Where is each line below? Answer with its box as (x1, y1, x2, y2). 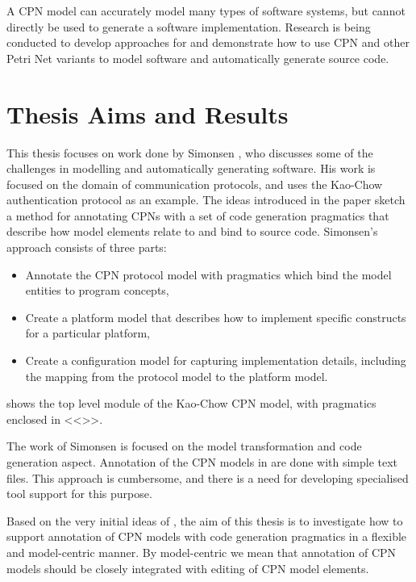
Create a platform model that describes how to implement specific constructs (25, 308, 406, 325)
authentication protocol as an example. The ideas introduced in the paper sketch (6, 191, 406, 208)
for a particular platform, (25, 324, 150, 341)
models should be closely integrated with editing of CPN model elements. (6, 559, 369, 576)
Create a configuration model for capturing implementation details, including (25, 352, 406, 369)
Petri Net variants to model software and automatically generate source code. (6, 49, 389, 66)
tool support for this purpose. (6, 485, 152, 502)
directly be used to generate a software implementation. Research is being (6, 18, 371, 35)
